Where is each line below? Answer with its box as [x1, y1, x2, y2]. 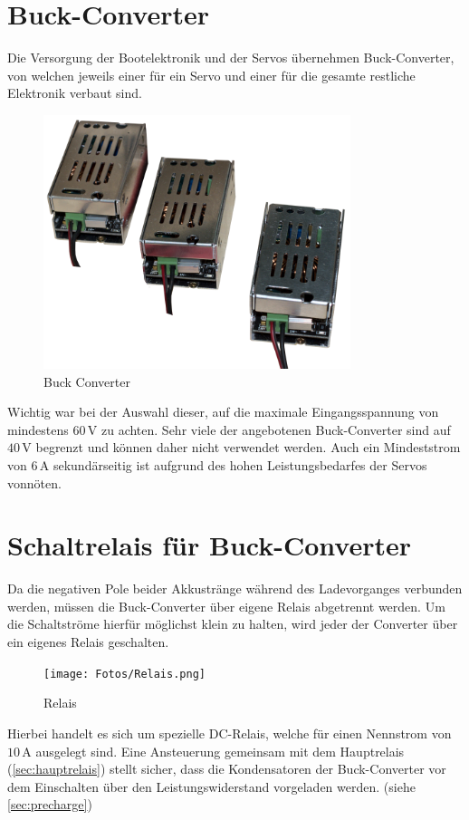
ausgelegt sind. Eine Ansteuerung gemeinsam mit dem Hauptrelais [35, 741, 405, 760]
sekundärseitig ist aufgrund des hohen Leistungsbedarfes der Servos [53, 455, 427, 474]
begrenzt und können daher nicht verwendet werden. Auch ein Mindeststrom [35, 438, 461, 457]
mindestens [7, 420, 69, 439]
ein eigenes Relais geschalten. [7, 632, 169, 651]
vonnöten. [7, 473, 62, 492]
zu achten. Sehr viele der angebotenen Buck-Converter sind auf [100, 420, 451, 439]
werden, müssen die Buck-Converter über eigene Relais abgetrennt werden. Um [7, 596, 445, 615]
